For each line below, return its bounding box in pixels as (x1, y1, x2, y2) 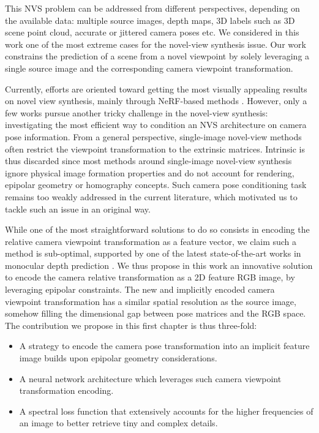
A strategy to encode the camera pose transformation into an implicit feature (19, 339, 310, 352)
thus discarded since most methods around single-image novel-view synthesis (5, 154, 292, 167)
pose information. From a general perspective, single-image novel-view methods (5, 130, 302, 143)
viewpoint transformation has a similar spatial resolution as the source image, (5, 295, 296, 307)
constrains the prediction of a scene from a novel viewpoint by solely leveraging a (5, 50, 310, 62)
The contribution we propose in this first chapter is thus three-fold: (5, 318, 257, 331)
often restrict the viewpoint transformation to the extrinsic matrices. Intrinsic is (5, 142, 305, 155)
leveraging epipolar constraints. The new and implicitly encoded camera (5, 283, 275, 296)
